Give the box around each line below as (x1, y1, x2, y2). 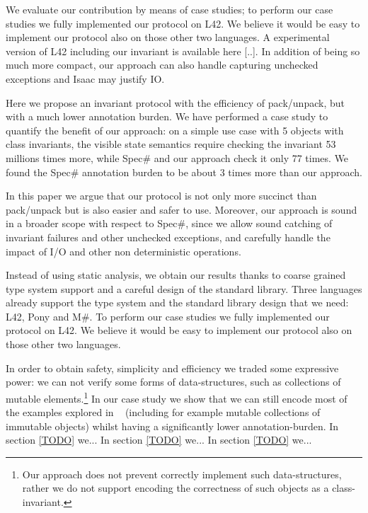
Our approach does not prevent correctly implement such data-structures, (22, 466, 342, 481)
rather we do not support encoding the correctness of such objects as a (22, 480, 329, 495)
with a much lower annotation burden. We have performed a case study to (6, 109, 328, 124)
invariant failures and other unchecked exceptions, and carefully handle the (6, 229, 330, 244)
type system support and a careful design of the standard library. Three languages (6, 281, 362, 296)
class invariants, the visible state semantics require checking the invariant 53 (6, 137, 336, 151)
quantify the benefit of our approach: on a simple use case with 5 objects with (6, 122, 344, 137)
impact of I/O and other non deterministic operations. (6, 243, 241, 258)
